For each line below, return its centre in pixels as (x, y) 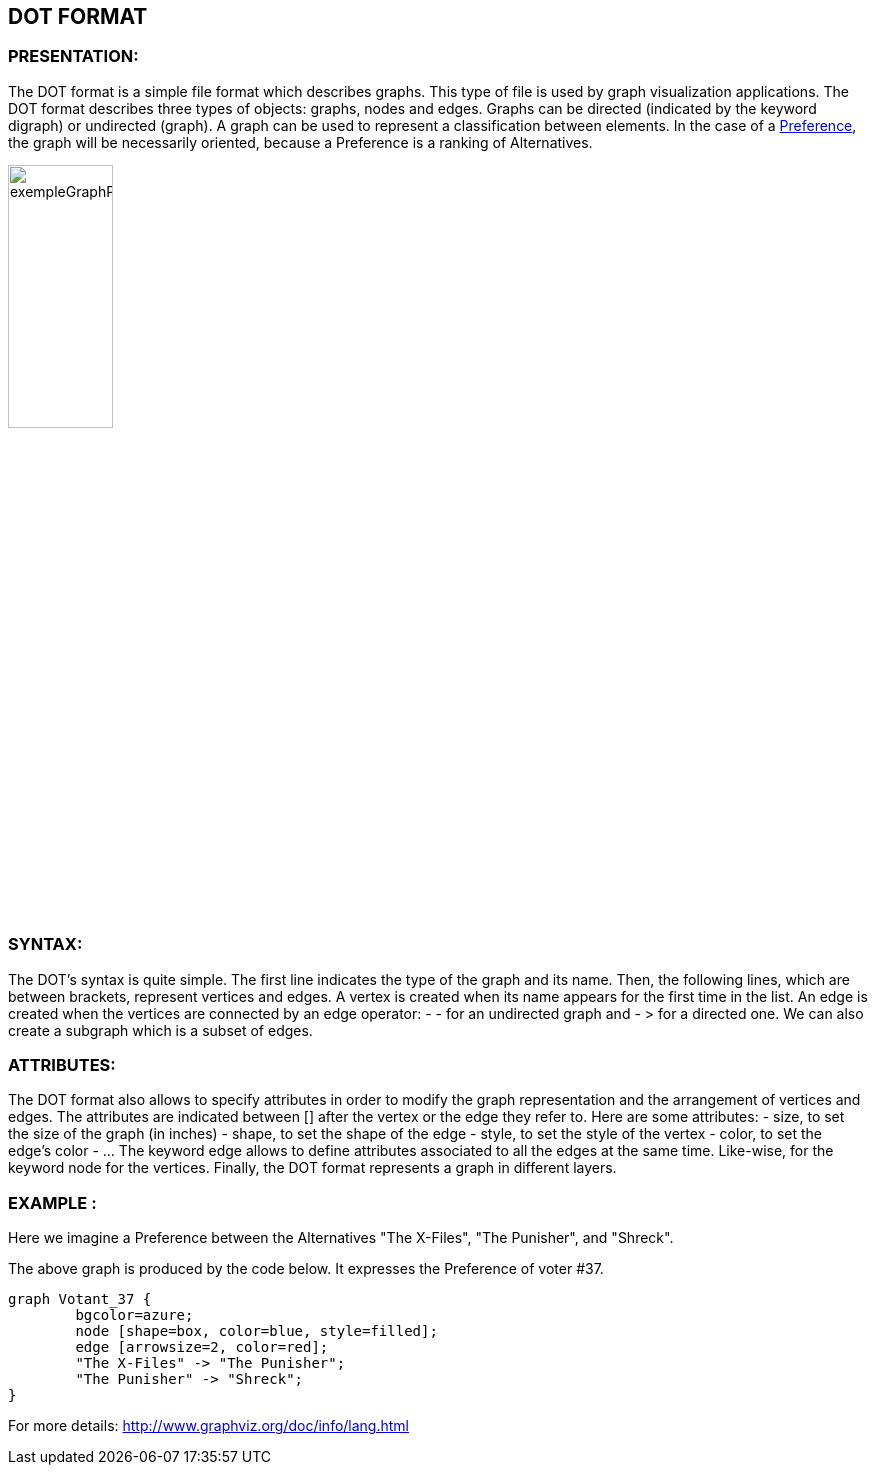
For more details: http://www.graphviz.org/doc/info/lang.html (208, 1426)
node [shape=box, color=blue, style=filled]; (256, 1331)
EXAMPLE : (52, 1202)
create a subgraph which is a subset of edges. (160, 1030)
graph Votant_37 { (80, 1299)
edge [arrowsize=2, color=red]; (202, 1347)
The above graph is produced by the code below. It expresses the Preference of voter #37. (306, 1269)
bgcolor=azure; (134, 1315)
